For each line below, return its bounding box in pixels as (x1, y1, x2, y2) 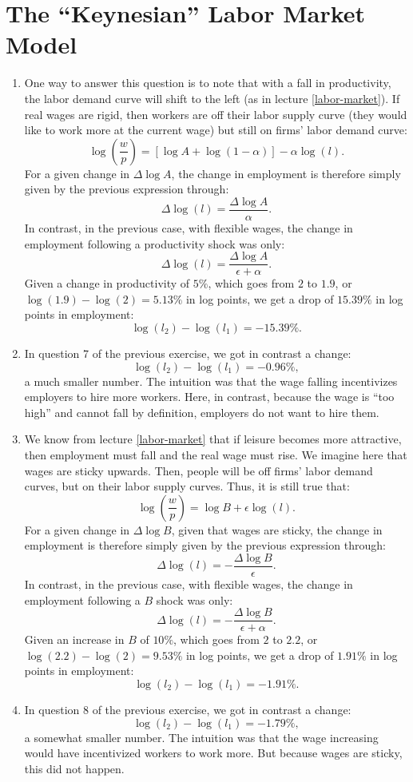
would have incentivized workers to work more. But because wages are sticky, (24, 744, 403, 761)
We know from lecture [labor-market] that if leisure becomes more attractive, (24, 431, 402, 447)
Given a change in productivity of (24, 275, 190, 292)
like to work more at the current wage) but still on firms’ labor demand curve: (24, 121, 407, 138)
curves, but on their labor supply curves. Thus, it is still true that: (24, 478, 350, 494)
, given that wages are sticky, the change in (171, 521, 383, 538)
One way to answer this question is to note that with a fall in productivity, (24, 74, 391, 91)
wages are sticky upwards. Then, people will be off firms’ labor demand (24, 462, 373, 478)
